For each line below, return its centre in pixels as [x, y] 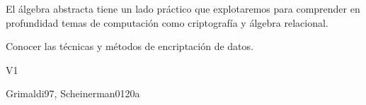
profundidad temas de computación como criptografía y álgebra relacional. [167, 22]
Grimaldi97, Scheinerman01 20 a [73, 93]
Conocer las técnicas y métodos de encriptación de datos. [130, 46]
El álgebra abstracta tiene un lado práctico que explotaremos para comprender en [183, 8]
